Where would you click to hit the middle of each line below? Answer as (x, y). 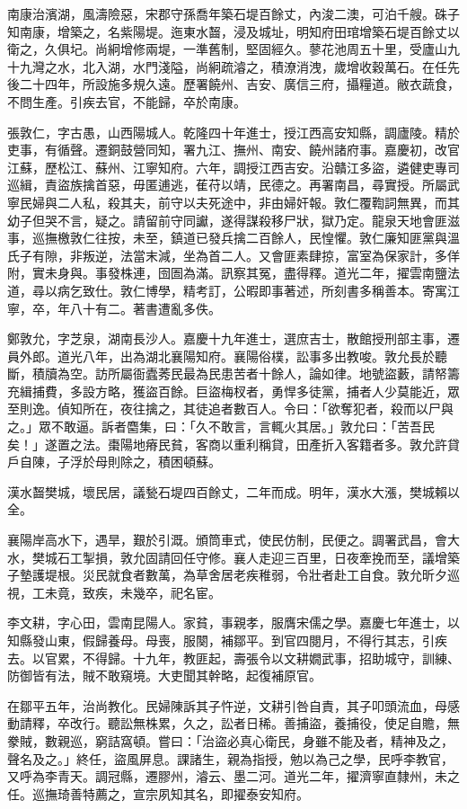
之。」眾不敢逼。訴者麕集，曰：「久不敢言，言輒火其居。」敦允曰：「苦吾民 (221, 427)
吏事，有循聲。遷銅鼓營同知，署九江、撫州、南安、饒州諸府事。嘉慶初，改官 (233, 150)
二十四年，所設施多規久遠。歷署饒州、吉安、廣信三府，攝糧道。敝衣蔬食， (239, 84)
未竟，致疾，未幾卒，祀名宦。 (132, 592)
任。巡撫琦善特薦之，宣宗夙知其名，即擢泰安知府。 (158, 793)
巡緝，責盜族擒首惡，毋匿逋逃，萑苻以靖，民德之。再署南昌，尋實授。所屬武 (233, 185)
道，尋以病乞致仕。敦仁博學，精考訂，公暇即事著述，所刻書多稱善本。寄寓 (227, 290)
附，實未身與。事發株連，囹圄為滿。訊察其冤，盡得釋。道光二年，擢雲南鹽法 (233, 273)
